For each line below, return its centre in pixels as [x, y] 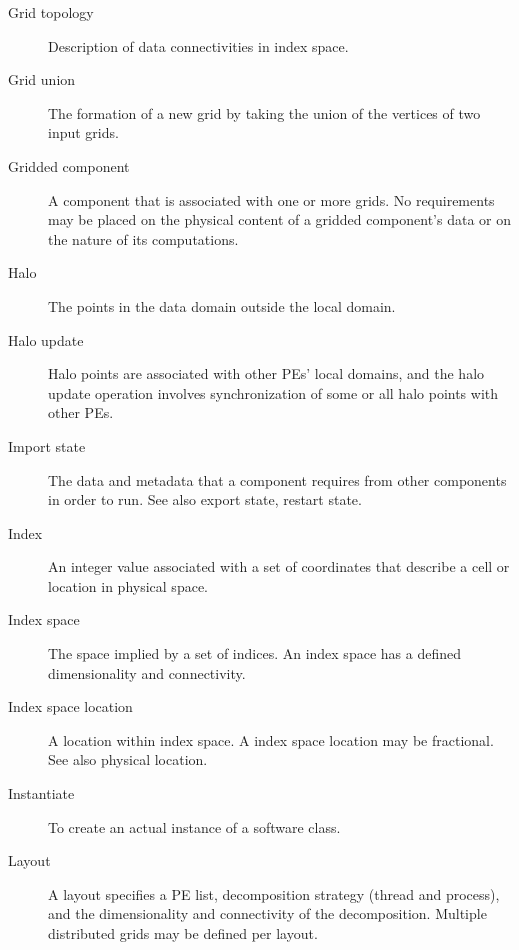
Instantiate [41, 793]
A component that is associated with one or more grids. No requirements [271, 199]
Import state [47, 445]
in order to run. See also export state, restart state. [205, 499]
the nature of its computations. [143, 238]
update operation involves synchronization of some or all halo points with [273, 392]
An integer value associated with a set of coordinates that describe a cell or [279, 566]
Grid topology [51, 12]
